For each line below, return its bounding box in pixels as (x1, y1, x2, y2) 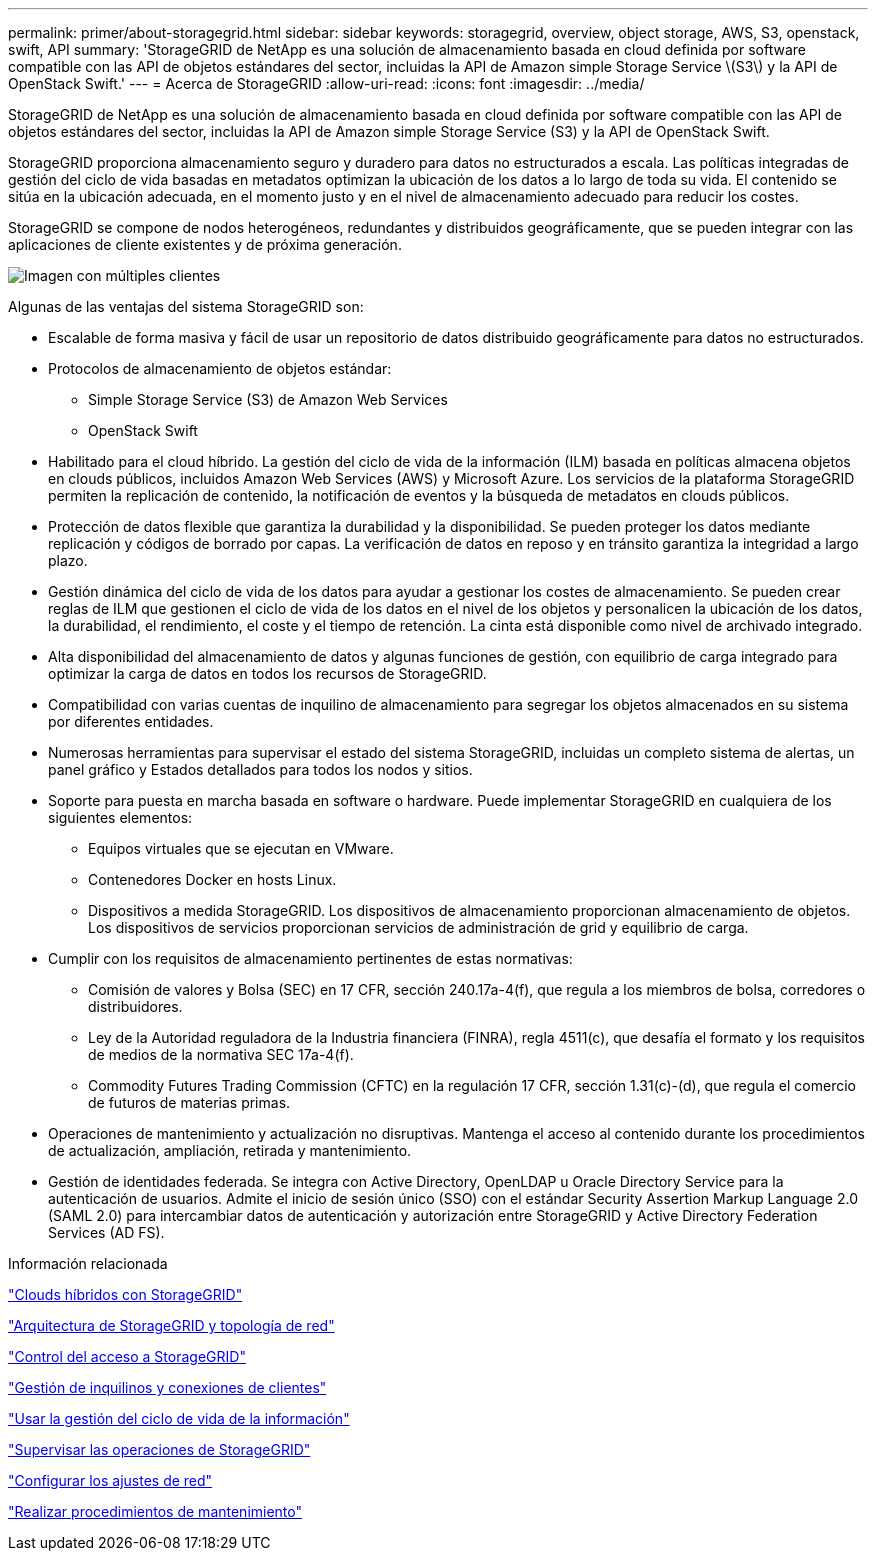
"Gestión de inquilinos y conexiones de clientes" (8, 1379, 327, 1396)
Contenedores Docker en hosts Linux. (88, 871, 337, 888)
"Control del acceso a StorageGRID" (8, 1348, 246, 1365)
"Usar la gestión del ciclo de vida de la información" (8, 1410, 350, 1427)
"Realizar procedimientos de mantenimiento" (8, 1503, 303, 1520)
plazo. (48, 552, 88, 569)
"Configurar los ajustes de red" (8, 1472, 213, 1489)
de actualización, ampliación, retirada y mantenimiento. (48, 1142, 412, 1159)
